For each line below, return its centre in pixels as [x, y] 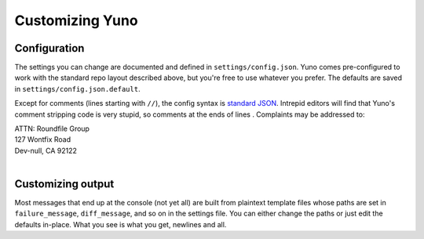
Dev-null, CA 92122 [46, 150]
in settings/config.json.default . [77, 89]
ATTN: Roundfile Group [52, 129]
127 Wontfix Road [43, 139]
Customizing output [64, 184]
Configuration [49, 48]
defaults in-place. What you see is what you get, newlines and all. [121, 224]
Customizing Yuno [76, 20]
